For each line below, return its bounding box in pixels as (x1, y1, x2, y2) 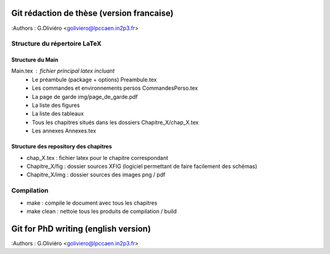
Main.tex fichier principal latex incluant (11, 67, 115, 74)
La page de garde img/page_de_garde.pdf (32, 93, 138, 100)
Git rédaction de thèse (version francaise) (11, 8, 174, 18)
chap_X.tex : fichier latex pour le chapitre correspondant (26, 154, 169, 161)
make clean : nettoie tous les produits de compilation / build (26, 208, 177, 215)
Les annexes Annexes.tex (32, 127, 97, 134)
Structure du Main (11, 56, 59, 64)
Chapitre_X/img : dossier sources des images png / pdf (26, 171, 166, 178)
